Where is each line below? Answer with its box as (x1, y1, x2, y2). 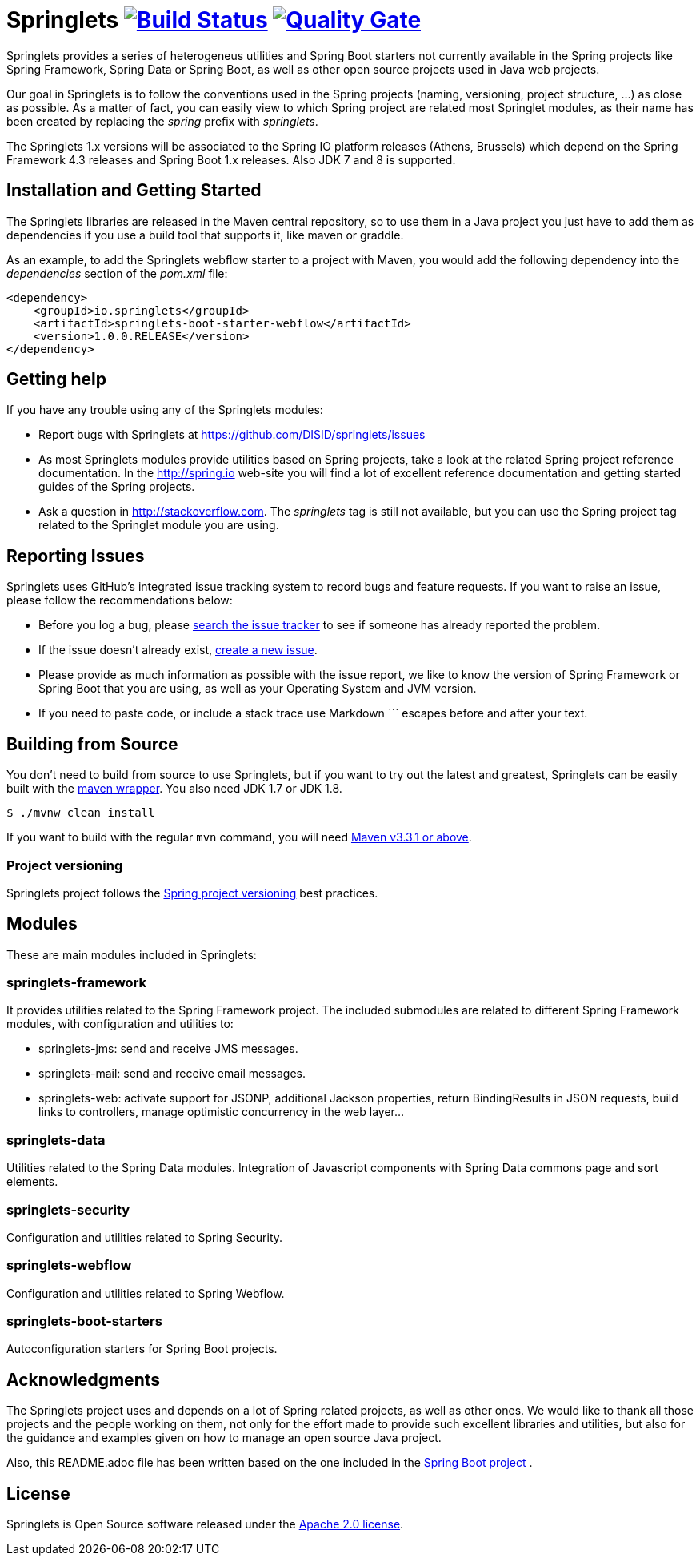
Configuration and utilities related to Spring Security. (6, 1230, 283, 1244)
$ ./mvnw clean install (6, 806, 155, 820)
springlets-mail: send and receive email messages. (38, 1066, 306, 1081)
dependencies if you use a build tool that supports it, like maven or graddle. (6, 227, 404, 242)
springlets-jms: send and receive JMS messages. (38, 1042, 298, 1056)
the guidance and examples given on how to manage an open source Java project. (6, 1431, 442, 1445)
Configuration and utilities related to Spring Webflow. (6, 1286, 285, 1300)
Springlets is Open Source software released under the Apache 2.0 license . (6, 1517, 404, 1532)
